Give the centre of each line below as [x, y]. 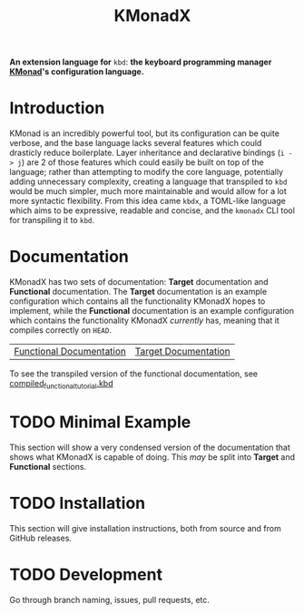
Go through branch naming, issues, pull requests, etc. [110, 599]
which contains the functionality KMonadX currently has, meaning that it [144, 321]
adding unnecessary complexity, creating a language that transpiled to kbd [148, 181]
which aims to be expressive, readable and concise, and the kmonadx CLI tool [152, 210]
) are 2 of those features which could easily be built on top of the [143, 162]
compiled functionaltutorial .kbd [61, 385]
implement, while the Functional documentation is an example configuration [152, 311]
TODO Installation [78, 503]
